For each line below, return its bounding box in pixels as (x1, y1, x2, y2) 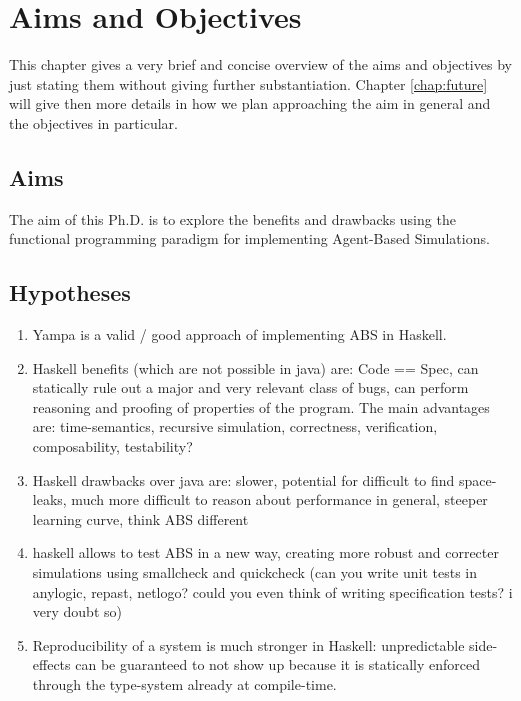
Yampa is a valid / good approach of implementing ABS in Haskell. (32, 324, 447, 345)
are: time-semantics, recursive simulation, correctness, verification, (32, 416, 438, 437)
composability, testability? (32, 436, 193, 457)
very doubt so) (32, 601, 122, 622)
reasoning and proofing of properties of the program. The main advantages (32, 396, 490, 417)
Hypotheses (9, 277, 131, 308)
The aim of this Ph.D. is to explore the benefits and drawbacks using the (9, 208, 456, 229)
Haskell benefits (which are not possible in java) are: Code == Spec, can (32, 357, 479, 378)
